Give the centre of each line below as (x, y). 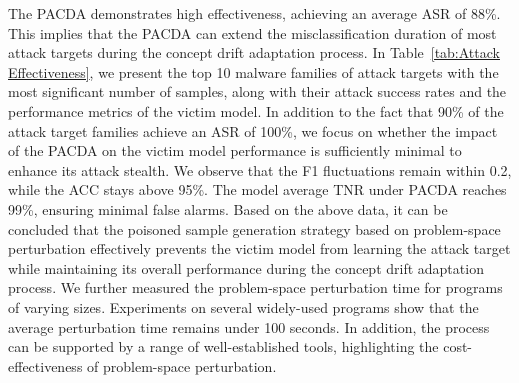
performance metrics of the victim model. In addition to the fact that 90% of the (256, 110)
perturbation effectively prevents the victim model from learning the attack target (259, 248)
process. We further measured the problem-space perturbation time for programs (255, 287)
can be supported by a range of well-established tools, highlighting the (223, 346)
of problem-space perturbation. (182, 365)
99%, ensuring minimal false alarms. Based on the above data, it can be (228, 208)
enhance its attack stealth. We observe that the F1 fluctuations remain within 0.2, (260, 169)
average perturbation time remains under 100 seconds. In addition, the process (249, 326)
